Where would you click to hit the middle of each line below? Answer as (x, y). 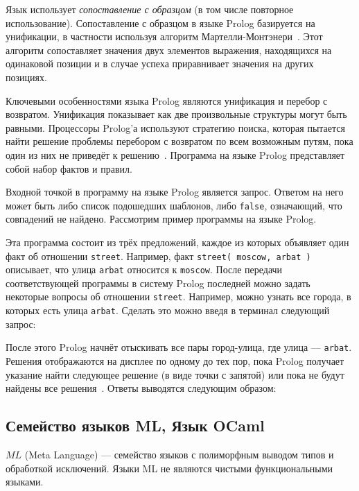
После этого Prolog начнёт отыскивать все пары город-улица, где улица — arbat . (179, 347)
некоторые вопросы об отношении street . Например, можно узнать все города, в (178, 296)
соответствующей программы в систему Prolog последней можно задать (158, 283)
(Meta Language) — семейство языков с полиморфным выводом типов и (179, 455)
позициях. (26, 77)
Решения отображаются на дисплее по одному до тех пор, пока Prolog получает (175, 361)
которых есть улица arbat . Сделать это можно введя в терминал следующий (168, 310)
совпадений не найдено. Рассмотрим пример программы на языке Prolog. (161, 219)
